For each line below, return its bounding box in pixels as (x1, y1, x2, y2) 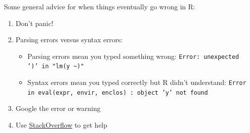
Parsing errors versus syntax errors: (15, 34, 123, 45)
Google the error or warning (15, 103, 101, 113)
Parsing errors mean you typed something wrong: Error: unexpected (27, 51, 239, 61)
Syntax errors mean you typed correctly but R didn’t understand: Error (27, 77, 247, 87)
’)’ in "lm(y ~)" (27, 63, 84, 70)
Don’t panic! (15, 18, 53, 28)
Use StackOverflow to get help (15, 120, 108, 130)
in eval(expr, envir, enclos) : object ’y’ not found (27, 89, 208, 96)
